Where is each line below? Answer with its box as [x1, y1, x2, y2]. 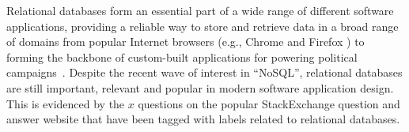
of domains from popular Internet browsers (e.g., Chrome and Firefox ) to [6, 33, 365, 50]
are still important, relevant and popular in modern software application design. [6, 79, 394, 96]
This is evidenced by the [6, 95, 125, 111]
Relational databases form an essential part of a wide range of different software [6, 2, 394, 18]
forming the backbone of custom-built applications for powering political [6, 48, 358, 65]
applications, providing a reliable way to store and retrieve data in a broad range [6, 17, 399, 34]
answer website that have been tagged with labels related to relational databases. [6, 111, 400, 127]
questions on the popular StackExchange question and [138, 95, 400, 111]
